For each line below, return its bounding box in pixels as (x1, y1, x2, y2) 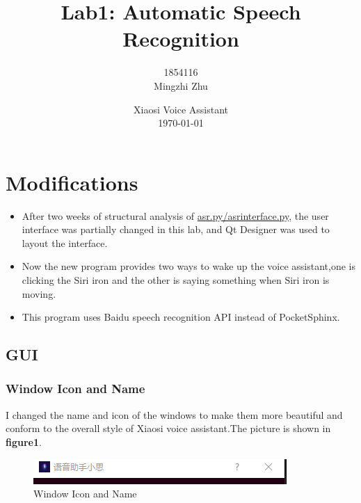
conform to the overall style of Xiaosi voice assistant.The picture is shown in (6, 421, 331, 436)
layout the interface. (22, 235, 108, 250)
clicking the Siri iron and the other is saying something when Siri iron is (22, 273, 330, 287)
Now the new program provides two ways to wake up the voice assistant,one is (22, 259, 356, 273)
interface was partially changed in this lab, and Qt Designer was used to (22, 222, 330, 237)
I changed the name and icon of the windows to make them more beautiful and (6, 407, 343, 422)
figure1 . (6, 434, 42, 449)
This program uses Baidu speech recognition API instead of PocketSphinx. (22, 310, 340, 324)
